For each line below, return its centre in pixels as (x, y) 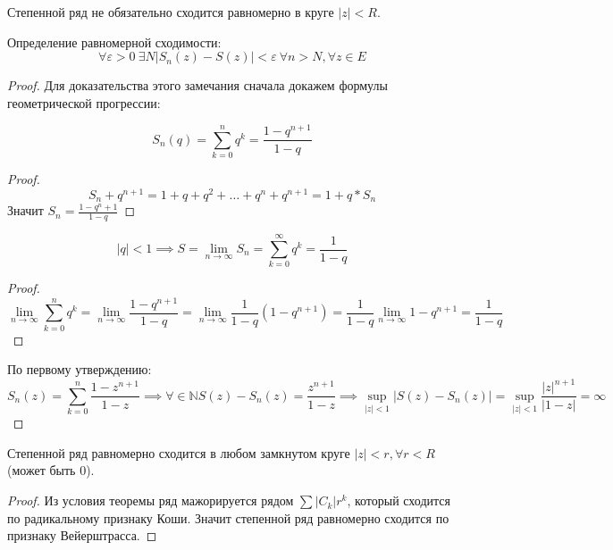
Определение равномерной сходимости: (114, 42)
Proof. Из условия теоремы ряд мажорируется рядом (151, 500)
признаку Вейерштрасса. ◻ (82, 535)
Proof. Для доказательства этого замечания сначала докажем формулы (197, 85)
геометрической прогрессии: (84, 102)
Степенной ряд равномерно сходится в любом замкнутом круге (179, 452)
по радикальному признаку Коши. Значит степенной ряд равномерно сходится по (228, 517)
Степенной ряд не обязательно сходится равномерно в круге (171, 12)
